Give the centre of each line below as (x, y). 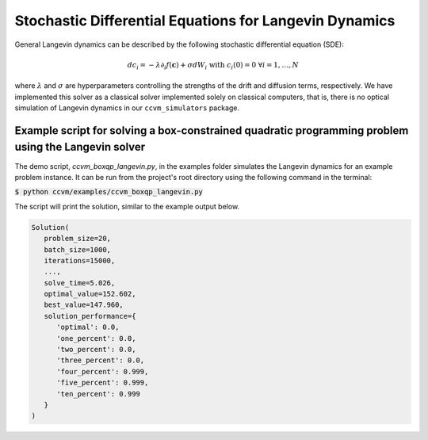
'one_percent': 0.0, (96, 338)
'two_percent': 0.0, (96, 350)
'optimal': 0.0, (88, 327)
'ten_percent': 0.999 (98, 394)
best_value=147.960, (84, 305)
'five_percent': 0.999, (103, 383)
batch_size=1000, (77, 249)
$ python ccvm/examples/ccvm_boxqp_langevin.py (109, 192)
